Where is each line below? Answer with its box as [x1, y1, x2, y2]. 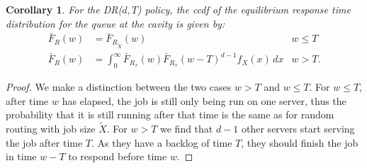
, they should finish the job [241, 135, 358, 150]
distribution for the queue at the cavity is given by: [6, 16, 225, 30]
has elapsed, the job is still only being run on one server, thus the [62, 93, 346, 108]
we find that [160, 121, 213, 135]
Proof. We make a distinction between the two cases [6, 79, 232, 94]
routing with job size [6, 121, 96, 135]
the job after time [6, 135, 83, 150]
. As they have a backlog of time [91, 135, 232, 150]
